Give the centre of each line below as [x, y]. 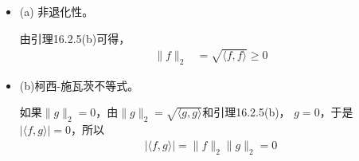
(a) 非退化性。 [57, 11]
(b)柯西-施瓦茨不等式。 [79, 85]
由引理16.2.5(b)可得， [75, 38]
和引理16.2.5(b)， [246, 112]
